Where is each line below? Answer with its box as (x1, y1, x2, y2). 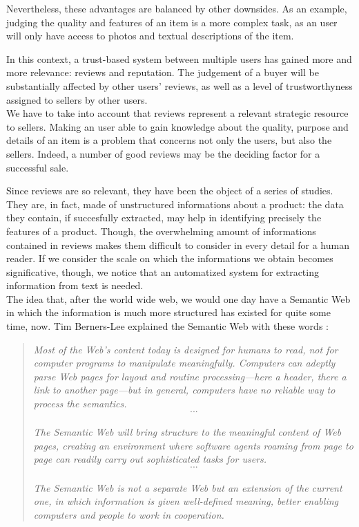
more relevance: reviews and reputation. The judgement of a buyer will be (6, 65, 319, 80)
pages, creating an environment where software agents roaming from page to (33, 438, 353, 452)
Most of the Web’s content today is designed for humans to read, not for (33, 342, 338, 356)
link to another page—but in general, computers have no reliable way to (33, 382, 336, 397)
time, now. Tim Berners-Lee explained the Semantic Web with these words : (6, 319, 329, 333)
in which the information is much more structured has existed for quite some (6, 305, 331, 320)
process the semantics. (33, 396, 127, 411)
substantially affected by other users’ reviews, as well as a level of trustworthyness (6, 78, 353, 93)
